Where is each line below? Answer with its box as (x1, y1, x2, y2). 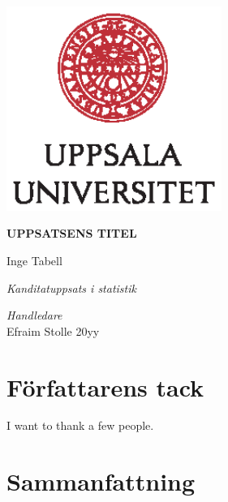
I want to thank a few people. (6, 417, 154, 434)
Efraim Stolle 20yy (6, 322, 100, 339)
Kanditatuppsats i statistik (6, 279, 136, 296)
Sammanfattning (6, 465, 196, 498)
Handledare (6, 307, 62, 324)
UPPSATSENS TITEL (6, 225, 137, 242)
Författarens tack (6, 370, 204, 403)
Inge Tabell (6, 251, 62, 268)
